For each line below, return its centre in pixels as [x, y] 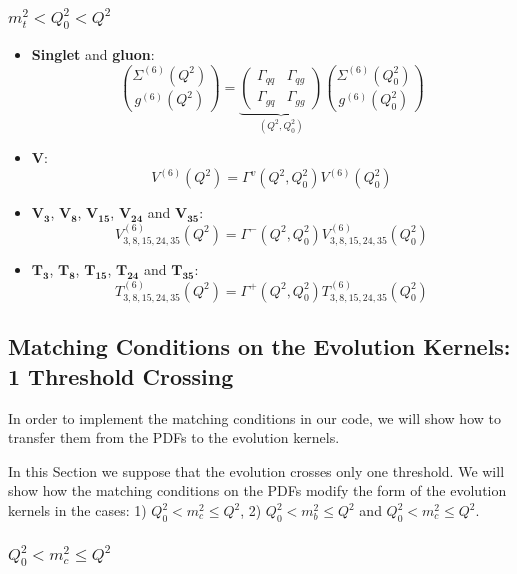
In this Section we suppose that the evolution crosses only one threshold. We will [256, 470]
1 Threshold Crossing [121, 375]
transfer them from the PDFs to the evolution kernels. [174, 437]
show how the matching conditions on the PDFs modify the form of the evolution [257, 490]
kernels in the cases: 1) [77, 510]
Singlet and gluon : [93, 54]
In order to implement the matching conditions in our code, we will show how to [254, 417]
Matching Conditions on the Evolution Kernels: [259, 346]
